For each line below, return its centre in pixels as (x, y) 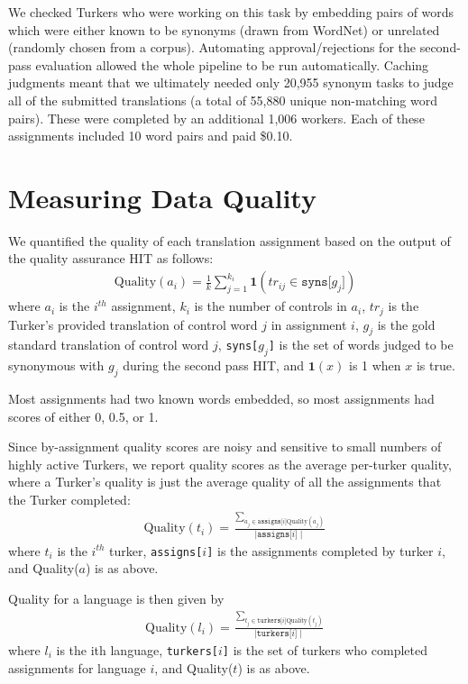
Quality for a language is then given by (116, 599)
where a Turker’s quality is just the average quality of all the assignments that (225, 482)
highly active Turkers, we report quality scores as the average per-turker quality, (230, 464)
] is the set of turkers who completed (325, 649)
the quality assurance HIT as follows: (111, 258)
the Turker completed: (69, 499)
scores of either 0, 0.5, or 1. (83, 416)
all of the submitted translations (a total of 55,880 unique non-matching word (223, 100)
